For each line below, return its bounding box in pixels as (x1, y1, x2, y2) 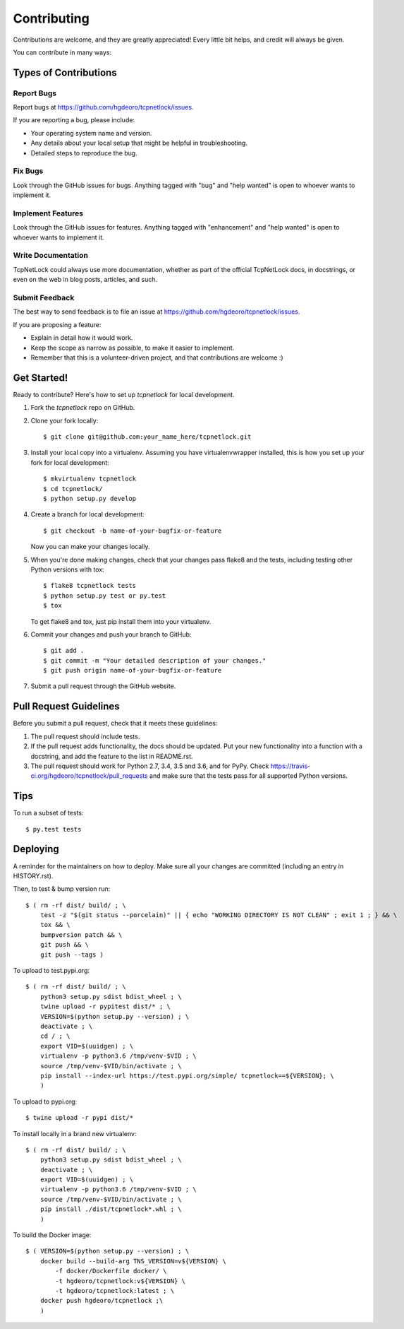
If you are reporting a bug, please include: (13, 116, 135, 124)
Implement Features (13, 208, 84, 218)
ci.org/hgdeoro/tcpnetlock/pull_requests (30, 772, 148, 780)
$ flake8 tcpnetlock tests (43, 581, 137, 590)
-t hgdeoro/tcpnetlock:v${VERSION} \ (55, 1277, 186, 1285)
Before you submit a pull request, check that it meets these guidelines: (13, 719, 218, 728)
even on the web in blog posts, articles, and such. (13, 276, 158, 284)
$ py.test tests (25, 825, 82, 833)
